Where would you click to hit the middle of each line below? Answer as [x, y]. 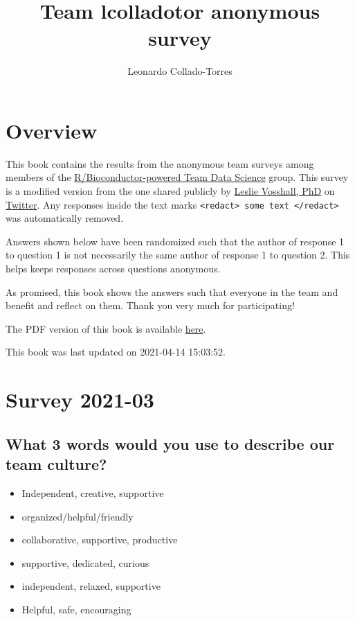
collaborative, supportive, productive [100, 540]
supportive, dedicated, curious [85, 562]
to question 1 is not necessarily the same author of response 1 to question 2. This [178, 255]
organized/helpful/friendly [78, 516]
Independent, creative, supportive [93, 493]
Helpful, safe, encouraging [76, 609]
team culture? [56, 464]
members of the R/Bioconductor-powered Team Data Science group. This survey [177, 177]
